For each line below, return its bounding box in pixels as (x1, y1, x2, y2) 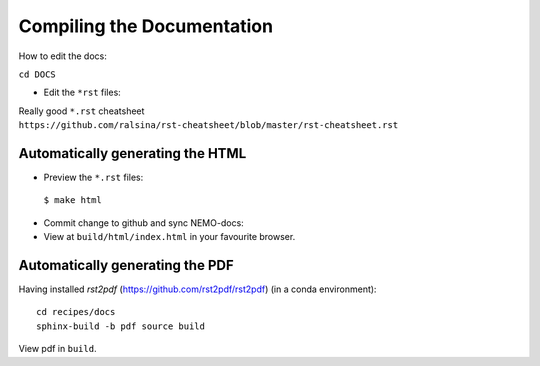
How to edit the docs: (18, 50, 107, 62)
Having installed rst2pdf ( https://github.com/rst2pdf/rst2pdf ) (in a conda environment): (18, 283, 377, 295)
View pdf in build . (18, 343, 97, 355)
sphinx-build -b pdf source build (36, 320, 205, 332)
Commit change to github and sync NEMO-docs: (43, 216, 244, 229)
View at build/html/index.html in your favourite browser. (43, 231, 296, 243)
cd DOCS (18, 68, 57, 80)
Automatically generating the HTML (18, 145, 247, 162)
